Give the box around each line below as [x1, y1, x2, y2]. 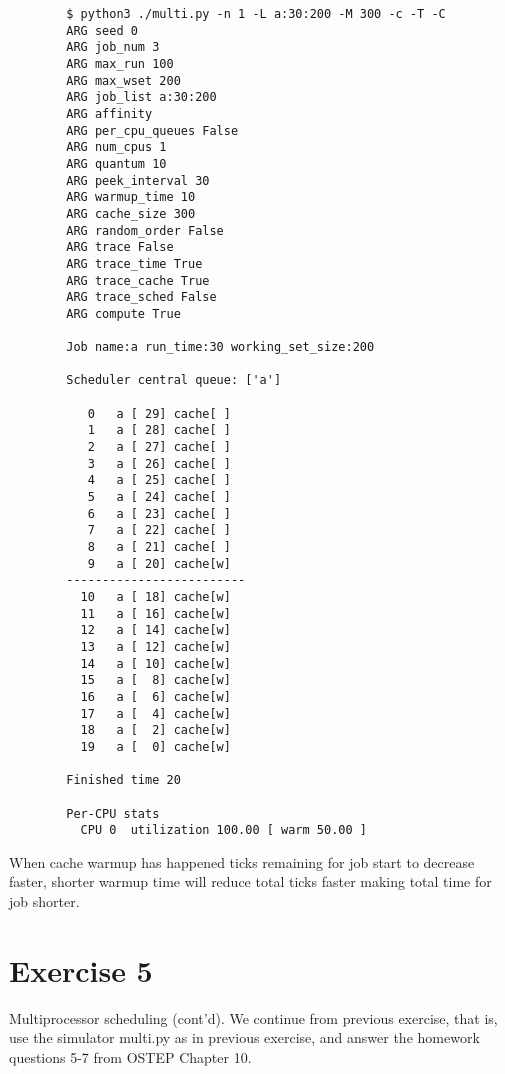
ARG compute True [66, 306, 181, 321]
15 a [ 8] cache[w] [80, 673, 231, 688]
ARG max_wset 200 [66, 73, 181, 88]
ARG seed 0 [66, 23, 138, 38]
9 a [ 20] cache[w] [87, 556, 231, 571]
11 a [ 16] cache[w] [80, 606, 231, 621]
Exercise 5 [9, 949, 153, 990]
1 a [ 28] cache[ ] [87, 423, 231, 438]
